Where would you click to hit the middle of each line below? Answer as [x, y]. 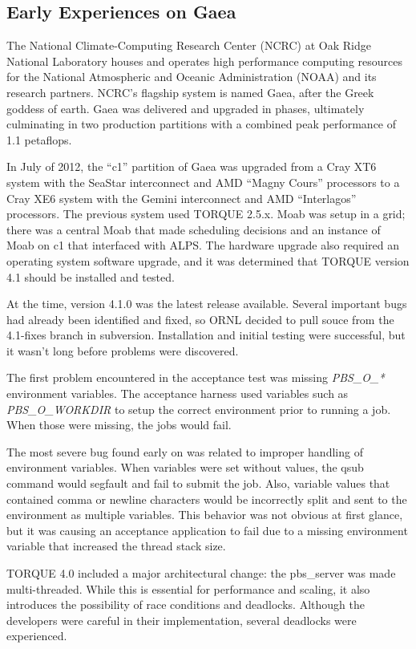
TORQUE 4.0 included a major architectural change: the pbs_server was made [201, 573]
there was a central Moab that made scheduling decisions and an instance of [194, 229]
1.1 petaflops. [39, 139]
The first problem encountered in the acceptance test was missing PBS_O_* [196, 377]
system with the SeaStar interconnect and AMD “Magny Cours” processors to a [203, 182]
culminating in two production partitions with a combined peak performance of [202, 124]
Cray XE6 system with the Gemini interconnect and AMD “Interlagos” [182, 198]
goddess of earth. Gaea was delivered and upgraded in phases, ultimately [186, 108]
